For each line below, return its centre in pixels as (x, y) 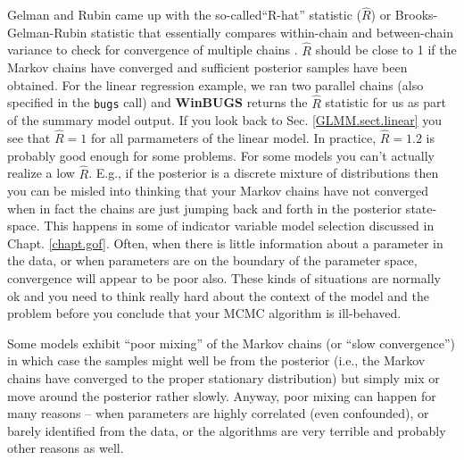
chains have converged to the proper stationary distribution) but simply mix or (224, 378)
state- (421, 208)
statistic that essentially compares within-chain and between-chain (273, 32)
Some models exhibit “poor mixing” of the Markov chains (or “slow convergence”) (232, 343)
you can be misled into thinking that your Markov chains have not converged (218, 191)
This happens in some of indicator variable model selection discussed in (239, 226)
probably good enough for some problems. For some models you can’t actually (221, 155)
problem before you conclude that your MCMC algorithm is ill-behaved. (204, 313)
